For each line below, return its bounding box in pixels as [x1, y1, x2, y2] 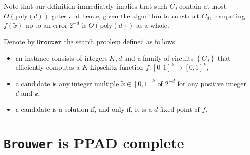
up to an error [25, 20, 68, 30]
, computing [209, 10, 245, 20]
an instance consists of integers [15, 52, 107, 62]
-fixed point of [158, 104, 200, 114]
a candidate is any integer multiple [15, 78, 119, 88]
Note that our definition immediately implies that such [4, 1, 167, 11]
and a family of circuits [124, 52, 194, 62]
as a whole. [136, 20, 169, 30]
